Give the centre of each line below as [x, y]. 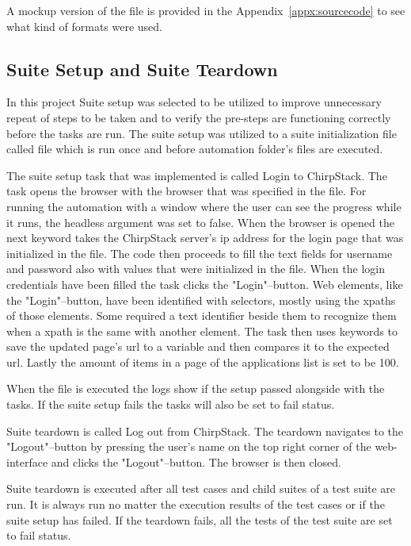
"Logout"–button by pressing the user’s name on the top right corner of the [189, 446]
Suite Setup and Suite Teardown [142, 69]
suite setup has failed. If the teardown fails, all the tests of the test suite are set [200, 519]
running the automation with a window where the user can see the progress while [204, 206]
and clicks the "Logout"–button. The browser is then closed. [196, 461]
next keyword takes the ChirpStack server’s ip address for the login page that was [205, 238]
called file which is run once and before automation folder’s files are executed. [195, 149]
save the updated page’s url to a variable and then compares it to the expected [198, 346]
